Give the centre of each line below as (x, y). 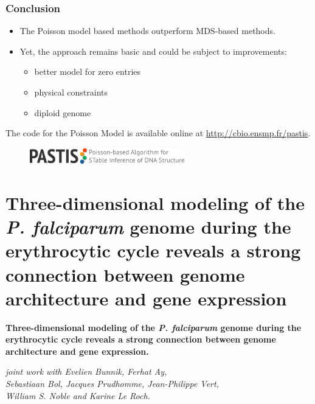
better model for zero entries (88, 71)
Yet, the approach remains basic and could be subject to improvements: (153, 51)
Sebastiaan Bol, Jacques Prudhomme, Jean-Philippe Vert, (112, 384)
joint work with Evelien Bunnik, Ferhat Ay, (86, 371)
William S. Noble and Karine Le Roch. (78, 395)
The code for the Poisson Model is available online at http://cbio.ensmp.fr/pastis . (158, 133)
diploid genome (63, 112)
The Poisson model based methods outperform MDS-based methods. (147, 31)
